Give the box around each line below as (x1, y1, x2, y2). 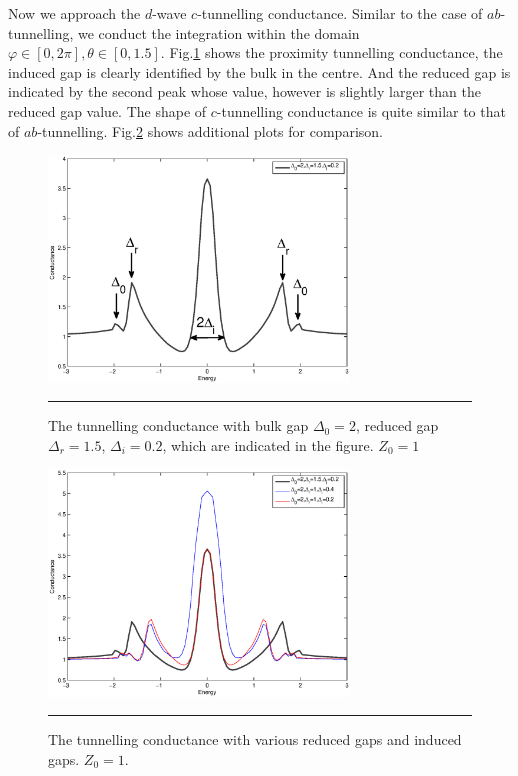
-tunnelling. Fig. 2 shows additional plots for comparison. (37, 120, 383, 141)
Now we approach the (8, 3, 141, 23)
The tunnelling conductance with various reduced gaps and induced (48, 729, 462, 750)
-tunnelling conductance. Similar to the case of (197, 3, 483, 23)
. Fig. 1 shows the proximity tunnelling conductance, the (160, 42, 503, 63)
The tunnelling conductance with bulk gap (48, 415, 309, 436)
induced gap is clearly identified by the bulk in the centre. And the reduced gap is (8, 61, 511, 82)
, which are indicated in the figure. (162, 434, 374, 455)
